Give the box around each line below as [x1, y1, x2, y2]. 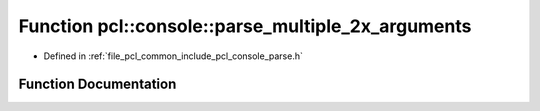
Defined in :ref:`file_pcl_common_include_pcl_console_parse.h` [43, 50, 304, 62]
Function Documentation [18, 76, 177, 93]
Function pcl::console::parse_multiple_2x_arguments [18, 15, 472, 37]
